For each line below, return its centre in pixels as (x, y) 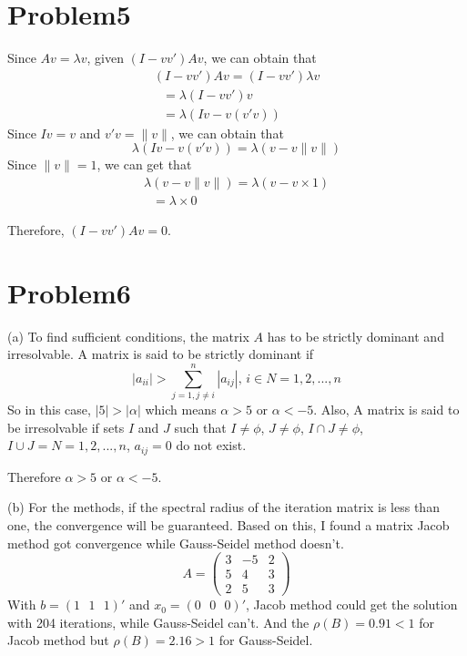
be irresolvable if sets (66, 427)
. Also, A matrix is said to (386, 410)
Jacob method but (58, 640)
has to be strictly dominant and (355, 336)
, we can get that (144, 164)
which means (181, 410)
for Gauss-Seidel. (266, 640)
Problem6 (69, 292)
